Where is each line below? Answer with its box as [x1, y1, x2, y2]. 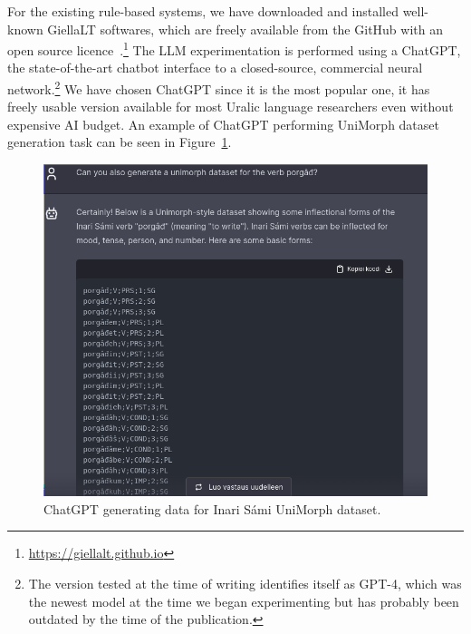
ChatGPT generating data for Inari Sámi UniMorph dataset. [43, 499, 381, 518]
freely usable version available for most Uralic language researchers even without [7, 97, 454, 116]
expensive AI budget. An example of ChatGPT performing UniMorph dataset [7, 114, 439, 133]
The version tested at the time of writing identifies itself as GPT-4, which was [28, 574, 462, 593]
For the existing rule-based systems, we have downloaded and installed [7, 2, 399, 20]
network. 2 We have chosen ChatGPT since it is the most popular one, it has [7, 77, 430, 98]
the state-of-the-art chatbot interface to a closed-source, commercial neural [7, 58, 423, 77]
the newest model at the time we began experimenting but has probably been [28, 591, 459, 610]
